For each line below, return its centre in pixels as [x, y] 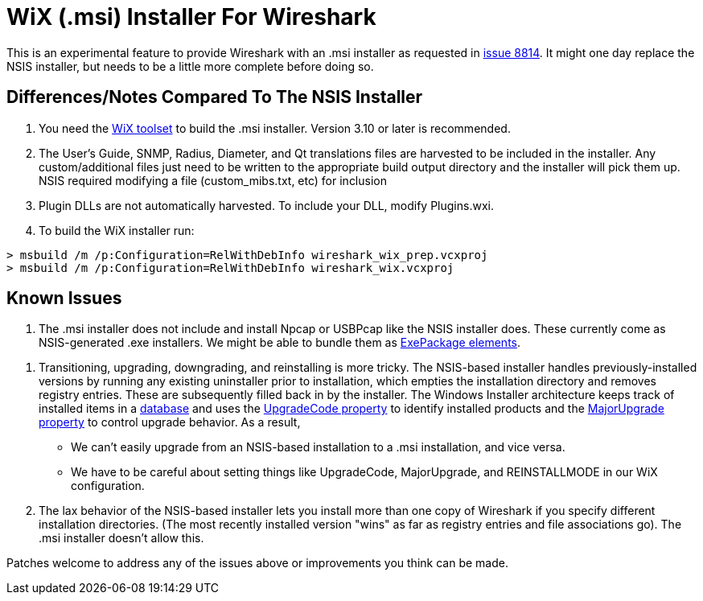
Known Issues [64, 298]
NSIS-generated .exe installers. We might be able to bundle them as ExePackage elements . [280, 343]
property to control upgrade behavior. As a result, [170, 422]
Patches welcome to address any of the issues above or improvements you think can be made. [257, 563]
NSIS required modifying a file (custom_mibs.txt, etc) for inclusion [213, 180]
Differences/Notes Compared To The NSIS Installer [215, 97]
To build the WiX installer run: [117, 230]
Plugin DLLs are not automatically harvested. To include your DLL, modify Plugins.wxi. [266, 205]
